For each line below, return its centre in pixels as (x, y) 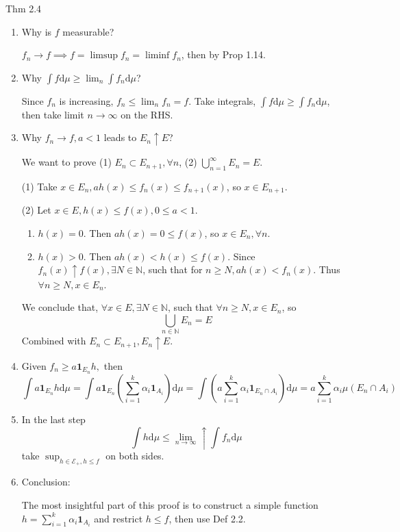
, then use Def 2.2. (207, 518)
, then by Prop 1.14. (223, 54)
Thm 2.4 (24, 8)
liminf (157, 56)
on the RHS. (147, 114)
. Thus (327, 269)
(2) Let (36, 210)
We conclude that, (60, 307)
